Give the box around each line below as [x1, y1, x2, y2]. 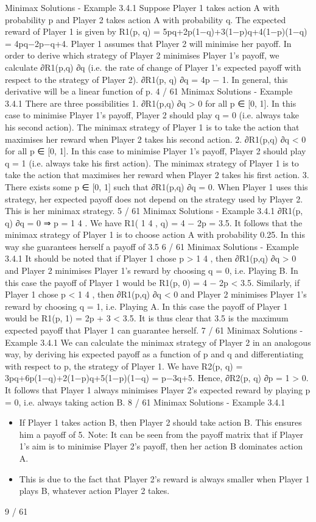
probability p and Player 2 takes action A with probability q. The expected [5, 13, 286, 26]
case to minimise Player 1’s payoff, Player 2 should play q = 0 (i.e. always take [5, 109, 300, 121]
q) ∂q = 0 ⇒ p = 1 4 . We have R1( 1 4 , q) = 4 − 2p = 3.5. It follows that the [5, 216, 303, 229]
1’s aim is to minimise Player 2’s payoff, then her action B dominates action [19, 440, 303, 452]
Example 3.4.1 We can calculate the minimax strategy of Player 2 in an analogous [5, 335, 311, 348]
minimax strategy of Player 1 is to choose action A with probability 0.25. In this [5, 228, 305, 241]
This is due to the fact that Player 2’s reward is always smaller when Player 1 [19, 472, 310, 485]
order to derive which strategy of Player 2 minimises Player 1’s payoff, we [5, 49, 279, 62]
